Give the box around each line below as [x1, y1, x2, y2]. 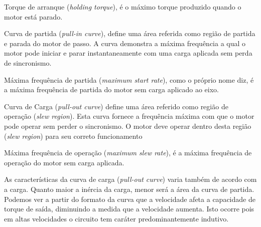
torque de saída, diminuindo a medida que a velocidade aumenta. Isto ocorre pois [4, 203, 254, 214]
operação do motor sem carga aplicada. [4, 157, 124, 167]
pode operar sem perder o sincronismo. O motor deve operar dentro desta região [4, 120, 251, 131]
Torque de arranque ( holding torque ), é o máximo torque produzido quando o [4, 2, 241, 12]
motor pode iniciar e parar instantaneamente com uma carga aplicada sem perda [4, 48, 252, 58]
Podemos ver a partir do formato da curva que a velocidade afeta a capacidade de [4, 193, 255, 204]
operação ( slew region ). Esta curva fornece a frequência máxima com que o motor [4, 111, 254, 121]
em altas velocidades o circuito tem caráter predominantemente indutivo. [4, 213, 229, 223]
